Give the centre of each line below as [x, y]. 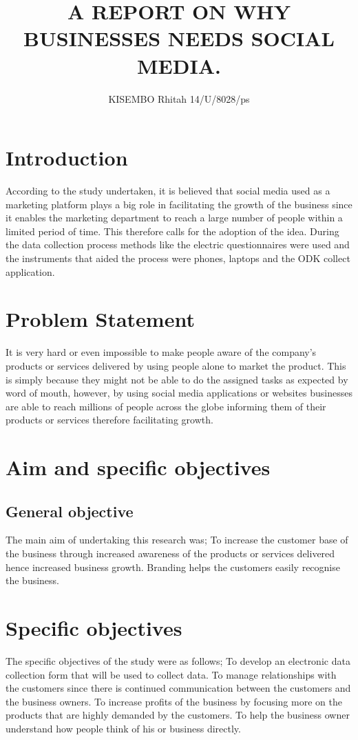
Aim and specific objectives [138, 467]
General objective [70, 511]
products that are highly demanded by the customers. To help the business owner [178, 715]
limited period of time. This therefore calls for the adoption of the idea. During [172, 231]
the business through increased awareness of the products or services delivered [170, 553]
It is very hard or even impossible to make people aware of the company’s [161, 352]
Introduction [67, 158]
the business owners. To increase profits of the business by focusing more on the [174, 701]
